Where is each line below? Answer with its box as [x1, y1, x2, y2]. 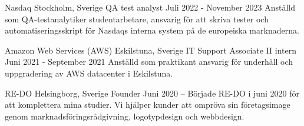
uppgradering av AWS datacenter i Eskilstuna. [5, 67, 173, 79]
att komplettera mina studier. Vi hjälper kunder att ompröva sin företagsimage [5, 98, 290, 111]
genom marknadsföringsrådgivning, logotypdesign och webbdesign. [5, 110, 244, 122]
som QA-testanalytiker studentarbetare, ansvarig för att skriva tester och [5, 12, 269, 25]
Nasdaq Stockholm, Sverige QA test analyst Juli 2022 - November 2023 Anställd [5, 1, 295, 13]
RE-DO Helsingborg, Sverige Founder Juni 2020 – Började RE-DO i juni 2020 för [5, 87, 299, 99]
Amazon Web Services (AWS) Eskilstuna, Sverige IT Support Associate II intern [5, 44, 297, 56]
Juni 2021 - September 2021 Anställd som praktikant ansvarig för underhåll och [5, 55, 293, 68]
